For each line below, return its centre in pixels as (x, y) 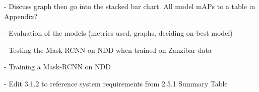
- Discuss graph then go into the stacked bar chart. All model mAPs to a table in (130, 6)
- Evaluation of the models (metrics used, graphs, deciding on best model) (118, 33)
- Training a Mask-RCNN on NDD (57, 67)
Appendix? (21, 16)
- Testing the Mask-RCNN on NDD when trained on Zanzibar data (108, 50)
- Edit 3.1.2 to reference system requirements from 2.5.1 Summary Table (116, 83)
